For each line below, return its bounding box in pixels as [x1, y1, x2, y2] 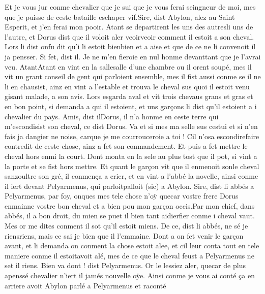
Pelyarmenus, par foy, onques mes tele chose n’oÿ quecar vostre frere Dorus [5, 190, 239, 201]
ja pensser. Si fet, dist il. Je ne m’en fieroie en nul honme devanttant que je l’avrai [5, 51, 261, 61]
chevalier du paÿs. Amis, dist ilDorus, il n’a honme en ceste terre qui [5, 111, 219, 121]
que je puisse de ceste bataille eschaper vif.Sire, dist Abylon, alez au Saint [5, 11, 235, 22]
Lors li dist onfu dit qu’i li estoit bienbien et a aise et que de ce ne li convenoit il [5, 41, 256, 52]
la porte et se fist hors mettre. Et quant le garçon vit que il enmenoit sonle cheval [5, 160, 259, 171]
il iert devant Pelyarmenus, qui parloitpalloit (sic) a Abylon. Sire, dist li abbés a [5, 180, 254, 191]
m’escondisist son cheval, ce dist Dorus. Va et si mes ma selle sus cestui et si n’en [5, 121, 258, 132]
